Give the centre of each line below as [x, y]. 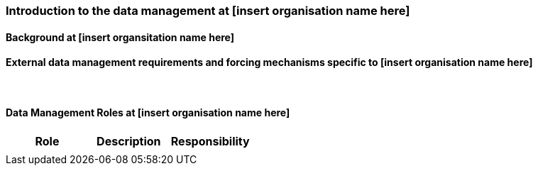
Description [129, 142]
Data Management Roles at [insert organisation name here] [148, 113]
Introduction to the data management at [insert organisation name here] [208, 11]
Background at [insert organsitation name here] [120, 37]
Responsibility [210, 142]
